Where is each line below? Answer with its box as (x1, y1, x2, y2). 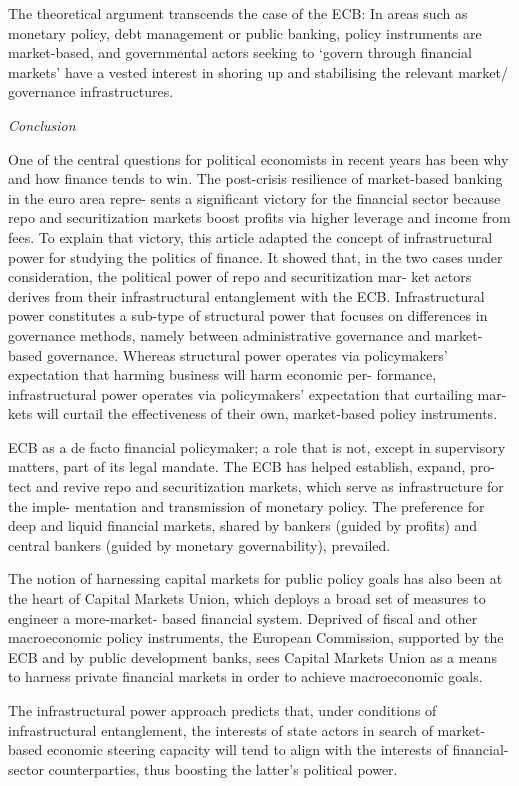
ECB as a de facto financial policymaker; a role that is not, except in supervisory (8, 436, 506, 457)
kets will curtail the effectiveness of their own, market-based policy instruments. (8, 403, 498, 424)
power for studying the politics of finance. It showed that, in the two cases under (8, 246, 503, 267)
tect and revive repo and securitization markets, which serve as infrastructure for (8, 476, 504, 497)
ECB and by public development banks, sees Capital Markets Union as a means (8, 646, 497, 667)
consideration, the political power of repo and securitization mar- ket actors (8, 266, 472, 287)
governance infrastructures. (8, 81, 174, 102)
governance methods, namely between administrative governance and (8, 324, 431, 345)
